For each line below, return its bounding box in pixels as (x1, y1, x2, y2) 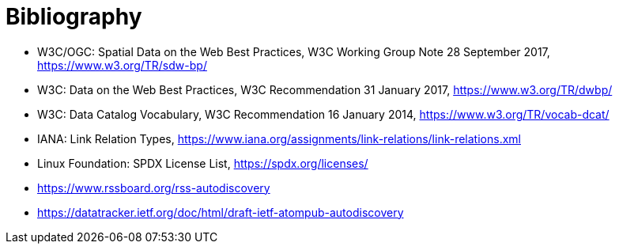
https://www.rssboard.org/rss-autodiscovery (37, 180, 270, 195)
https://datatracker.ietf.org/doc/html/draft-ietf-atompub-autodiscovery (37, 205, 404, 219)
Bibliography (6, 3, 142, 30)
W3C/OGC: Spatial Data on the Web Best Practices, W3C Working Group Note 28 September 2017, (37, 44, 550, 59)
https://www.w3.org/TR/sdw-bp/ (37, 58, 207, 72)
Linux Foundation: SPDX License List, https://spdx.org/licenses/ (37, 156, 368, 170)
